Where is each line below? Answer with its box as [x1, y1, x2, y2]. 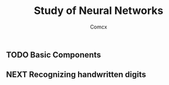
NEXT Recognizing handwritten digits [6, 70, 147, 80]
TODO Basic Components [6, 49, 102, 59]
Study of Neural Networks [33, 4, 164, 17]
